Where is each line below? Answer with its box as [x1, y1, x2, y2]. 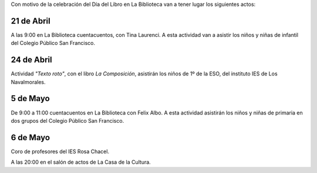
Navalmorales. [11, 78, 46, 85]
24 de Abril [11, 55, 52, 65]
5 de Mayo [11, 94, 50, 103]
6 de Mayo [11, 132, 50, 143]
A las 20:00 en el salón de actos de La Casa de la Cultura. [11, 158, 151, 166]
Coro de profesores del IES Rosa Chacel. [11, 148, 110, 155]
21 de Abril [11, 16, 50, 26]
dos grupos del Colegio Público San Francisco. [11, 117, 124, 124]
